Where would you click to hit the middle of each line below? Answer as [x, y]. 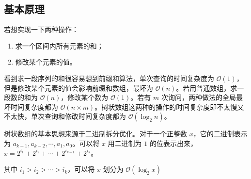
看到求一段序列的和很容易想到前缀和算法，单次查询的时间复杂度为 [109, 78]
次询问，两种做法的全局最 [202, 97]
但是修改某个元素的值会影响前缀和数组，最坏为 [78, 88]
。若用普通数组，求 [207, 88]
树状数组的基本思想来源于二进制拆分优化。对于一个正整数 [95, 134]
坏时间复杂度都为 [31, 106]
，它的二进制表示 [220, 134]
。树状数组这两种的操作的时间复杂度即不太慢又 [169, 106]
